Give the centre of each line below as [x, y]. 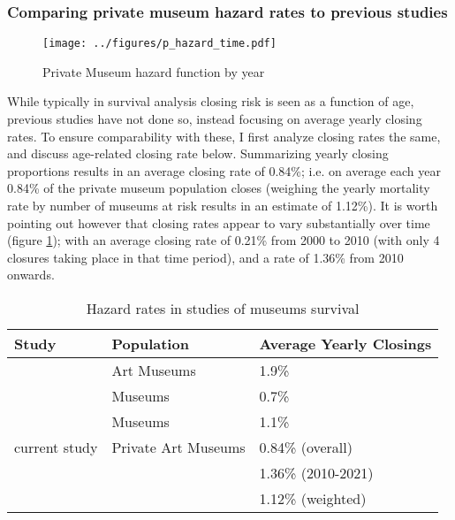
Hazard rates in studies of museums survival [223, 308]
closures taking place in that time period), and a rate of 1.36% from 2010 [205, 257]
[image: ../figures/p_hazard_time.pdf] [159, 44]
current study [56, 447]
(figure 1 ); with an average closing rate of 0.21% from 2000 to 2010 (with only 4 [224, 240]
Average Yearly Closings [345, 344]
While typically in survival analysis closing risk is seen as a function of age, [211, 101]
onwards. [31, 275]
